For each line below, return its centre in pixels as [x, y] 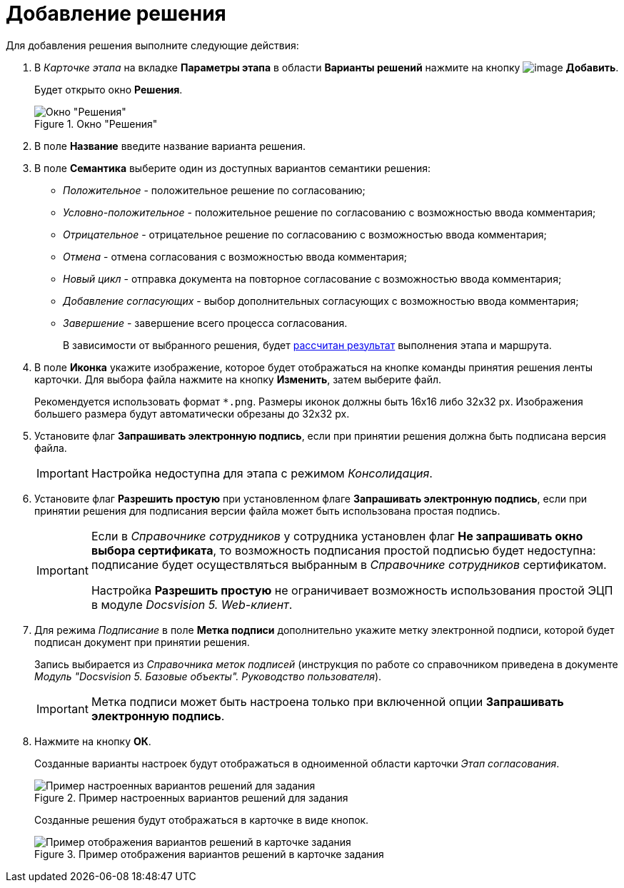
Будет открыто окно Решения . [109, 89]
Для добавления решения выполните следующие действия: [152, 45]
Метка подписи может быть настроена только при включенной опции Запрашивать [327, 701]
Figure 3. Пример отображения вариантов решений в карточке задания [209, 854]
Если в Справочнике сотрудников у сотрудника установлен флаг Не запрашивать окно [337, 536]
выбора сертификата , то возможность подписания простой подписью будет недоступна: [343, 550]
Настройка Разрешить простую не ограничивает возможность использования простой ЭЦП [352, 590]
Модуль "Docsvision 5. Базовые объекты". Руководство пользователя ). [208, 676]
